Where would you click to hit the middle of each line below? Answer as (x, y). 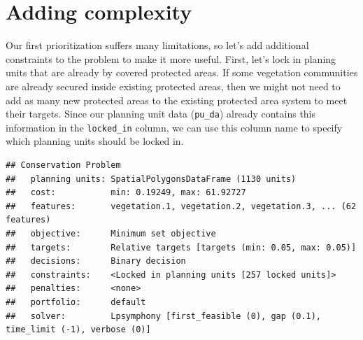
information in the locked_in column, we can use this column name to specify (174, 127)
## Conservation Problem (63, 165)
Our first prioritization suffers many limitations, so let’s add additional (157, 45)
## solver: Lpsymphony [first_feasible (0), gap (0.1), (164, 316)
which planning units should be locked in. (95, 141)
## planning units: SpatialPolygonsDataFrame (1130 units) (151, 179)
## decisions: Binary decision (96, 261)
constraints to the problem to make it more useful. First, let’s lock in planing (171, 58)
